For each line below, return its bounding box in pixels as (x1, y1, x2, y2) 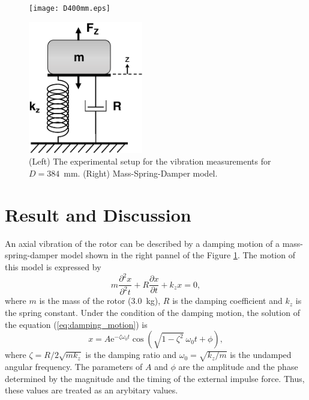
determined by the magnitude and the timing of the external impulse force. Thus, (5, 372, 305, 384)
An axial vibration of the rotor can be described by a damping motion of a (5, 237, 280, 249)
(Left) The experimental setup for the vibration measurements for (29, 155, 271, 168)
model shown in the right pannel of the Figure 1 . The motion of (61, 249, 295, 261)
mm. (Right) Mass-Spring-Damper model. (64, 167, 218, 180)
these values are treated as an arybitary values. (5, 384, 178, 396)
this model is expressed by (5, 260, 101, 273)
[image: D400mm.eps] (29, 4, 111, 13)
